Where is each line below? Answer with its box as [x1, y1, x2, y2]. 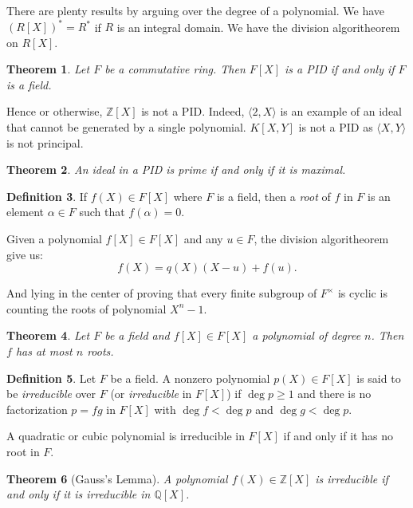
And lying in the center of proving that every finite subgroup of [6, 285, 317, 301]
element [6, 203, 45, 220]
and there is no [297, 385, 372, 402]
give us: [6, 246, 43, 262]
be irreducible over [6, 385, 96, 402]
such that [79, 203, 125, 220]
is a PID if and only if [285, 61, 395, 77]
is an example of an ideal [280, 103, 402, 120]
